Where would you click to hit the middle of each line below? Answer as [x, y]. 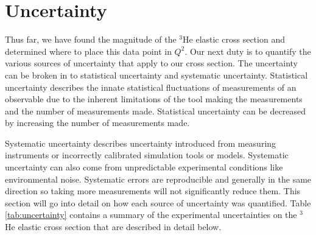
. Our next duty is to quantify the [248, 51]
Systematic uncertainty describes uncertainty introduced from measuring [141, 143]
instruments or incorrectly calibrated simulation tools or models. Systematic [147, 155]
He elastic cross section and [234, 39]
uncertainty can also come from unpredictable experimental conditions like [144, 167]
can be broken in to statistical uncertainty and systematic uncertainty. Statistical [156, 75]
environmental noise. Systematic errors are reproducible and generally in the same [158, 179]
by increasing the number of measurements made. [97, 123]
